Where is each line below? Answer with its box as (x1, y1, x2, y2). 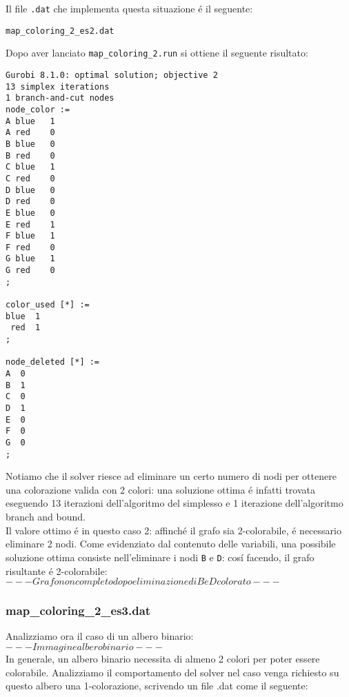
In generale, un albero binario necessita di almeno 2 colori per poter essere (6, 651, 320, 665)
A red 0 (6, 128, 55, 138)
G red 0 (6, 265, 55, 276)
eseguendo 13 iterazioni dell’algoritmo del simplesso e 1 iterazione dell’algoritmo (6, 496, 343, 510)
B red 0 (6, 150, 55, 161)
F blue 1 (6, 231, 55, 241)
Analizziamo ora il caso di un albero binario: (6, 629, 194, 643)
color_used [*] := (6, 300, 90, 310)
